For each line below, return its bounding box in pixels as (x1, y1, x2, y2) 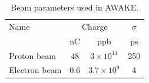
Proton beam (9, 49, 56, 61)
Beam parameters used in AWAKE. (11, 1, 139, 13)
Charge (82, 20, 108, 32)
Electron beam (9, 64, 62, 76)
